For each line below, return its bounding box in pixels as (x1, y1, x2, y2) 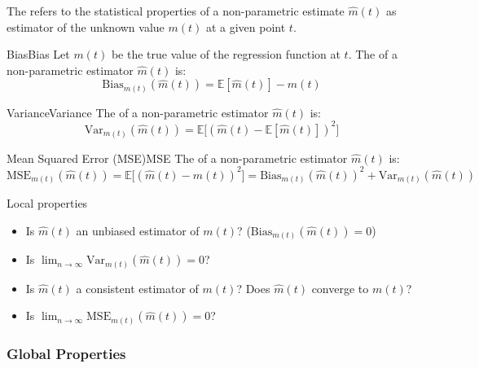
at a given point (205, 18, 286, 35)
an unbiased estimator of (76, 221, 200, 239)
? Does (236, 279, 270, 296)
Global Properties (7, 343, 126, 363)
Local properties (7, 195, 88, 212)
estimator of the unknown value (7, 18, 165, 35)
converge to (311, 279, 369, 296)
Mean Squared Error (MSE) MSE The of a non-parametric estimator (7, 149, 348, 166)
